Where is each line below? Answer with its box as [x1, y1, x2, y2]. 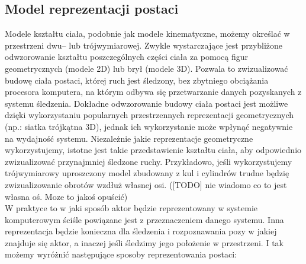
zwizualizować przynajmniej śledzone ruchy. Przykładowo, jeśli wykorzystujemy [5, 155, 292, 167]
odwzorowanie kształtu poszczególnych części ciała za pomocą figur [5, 50, 248, 63]
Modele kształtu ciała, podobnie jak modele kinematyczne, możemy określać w [5, 27, 290, 40]
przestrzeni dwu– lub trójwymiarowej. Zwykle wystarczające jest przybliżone [5, 39, 283, 51]
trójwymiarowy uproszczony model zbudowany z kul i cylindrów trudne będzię [5, 167, 289, 179]
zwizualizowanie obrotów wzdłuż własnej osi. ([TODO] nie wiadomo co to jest [5, 178, 287, 190]
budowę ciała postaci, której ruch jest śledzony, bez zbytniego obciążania [5, 74, 269, 86]
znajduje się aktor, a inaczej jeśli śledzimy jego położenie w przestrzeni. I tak [5, 236, 284, 249]
